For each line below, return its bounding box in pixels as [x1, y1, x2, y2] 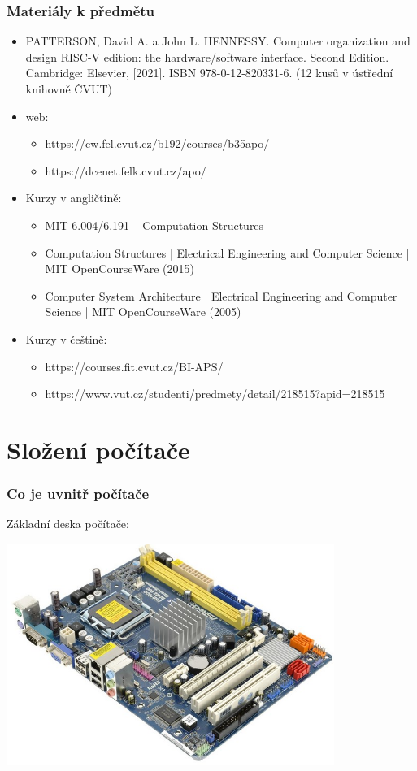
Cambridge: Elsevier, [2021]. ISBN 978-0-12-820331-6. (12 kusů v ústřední [25, 64, 393, 81]
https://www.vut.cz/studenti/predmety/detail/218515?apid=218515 [45, 385, 385, 402]
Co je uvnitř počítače [7, 483, 150, 504]
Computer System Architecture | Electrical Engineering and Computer [45, 287, 397, 304]
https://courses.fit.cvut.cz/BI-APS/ [45, 357, 224, 375]
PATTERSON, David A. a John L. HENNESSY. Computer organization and [25, 32, 410, 50]
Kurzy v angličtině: [25, 189, 122, 206]
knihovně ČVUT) [25, 80, 112, 97]
